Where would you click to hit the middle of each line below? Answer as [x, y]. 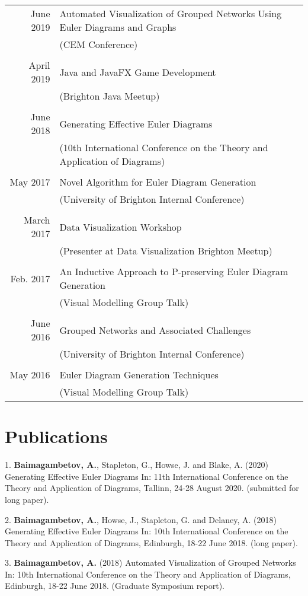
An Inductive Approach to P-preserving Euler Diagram [174, 271]
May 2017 [30, 182]
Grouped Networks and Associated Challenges [155, 330]
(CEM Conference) [99, 44]
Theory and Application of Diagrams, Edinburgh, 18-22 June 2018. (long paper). [151, 542]
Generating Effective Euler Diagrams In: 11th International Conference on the [147, 476]
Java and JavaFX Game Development [138, 72]
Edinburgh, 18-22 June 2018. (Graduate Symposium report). [115, 586]
